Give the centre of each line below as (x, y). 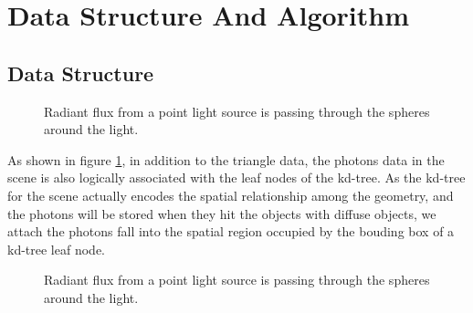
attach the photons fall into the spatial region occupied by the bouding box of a (231, 231)
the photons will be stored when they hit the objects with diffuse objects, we (222, 213)
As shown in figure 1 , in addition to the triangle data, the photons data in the (226, 159)
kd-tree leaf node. (56, 249)
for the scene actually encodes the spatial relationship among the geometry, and (231, 195)
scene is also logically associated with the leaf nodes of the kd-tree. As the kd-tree (236, 177)
